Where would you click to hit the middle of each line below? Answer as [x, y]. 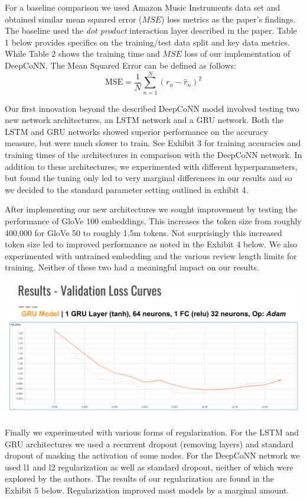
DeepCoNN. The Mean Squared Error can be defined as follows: [120, 65]
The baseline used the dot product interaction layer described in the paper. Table [151, 30]
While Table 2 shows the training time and [82, 54]
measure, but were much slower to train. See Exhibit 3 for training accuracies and [153, 143]
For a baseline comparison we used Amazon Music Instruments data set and [143, 7]
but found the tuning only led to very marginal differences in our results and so [148, 178]
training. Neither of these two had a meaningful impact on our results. [132, 267]
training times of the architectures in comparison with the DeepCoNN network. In [153, 155]
